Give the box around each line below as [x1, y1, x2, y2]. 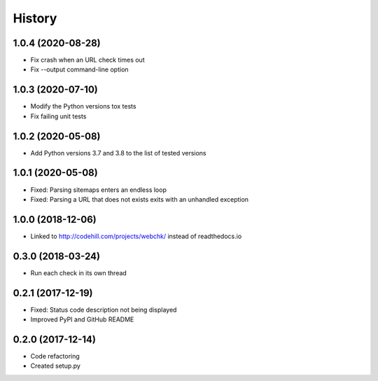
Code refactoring [30, 352, 80, 360]
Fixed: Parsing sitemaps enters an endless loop [30, 186, 167, 194]
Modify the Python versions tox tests [30, 102, 136, 111]
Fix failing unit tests [30, 112, 87, 120]
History [13, 11, 57, 26]
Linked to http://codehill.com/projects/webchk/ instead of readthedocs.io [30, 232, 242, 240]
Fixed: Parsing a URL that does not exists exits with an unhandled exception [30, 195, 248, 203]
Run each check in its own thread [30, 268, 127, 277]
